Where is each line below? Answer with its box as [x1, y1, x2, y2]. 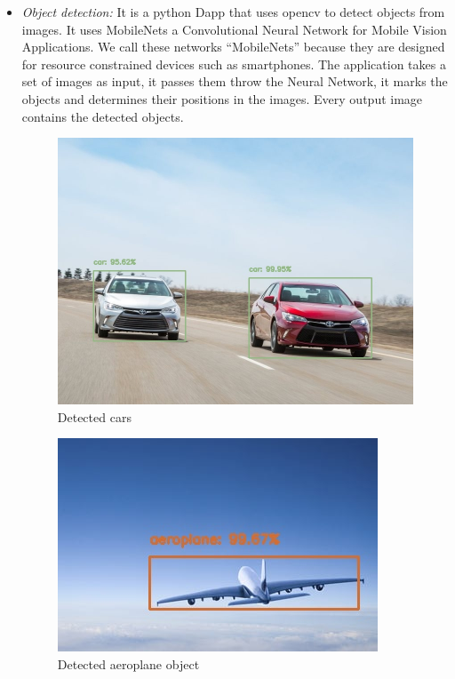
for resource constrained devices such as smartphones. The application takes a [21, 54, 446, 73]
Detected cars [57, 407, 132, 426]
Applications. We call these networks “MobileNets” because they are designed [21, 37, 445, 56]
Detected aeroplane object [57, 655, 200, 674]
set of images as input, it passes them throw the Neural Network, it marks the [21, 72, 448, 91]
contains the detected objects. [21, 107, 184, 125]
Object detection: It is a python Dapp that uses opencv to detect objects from [21, 3, 445, 20]
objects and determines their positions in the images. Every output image [21, 89, 423, 108]
